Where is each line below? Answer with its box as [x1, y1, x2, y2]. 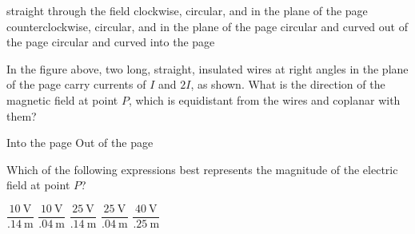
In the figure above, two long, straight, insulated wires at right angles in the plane [6, 60, 409, 77]
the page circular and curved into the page [6, 34, 215, 50]
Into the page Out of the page [6, 134, 154, 151]
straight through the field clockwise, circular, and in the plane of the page [6, 2, 368, 18]
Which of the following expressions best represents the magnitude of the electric [6, 161, 398, 177]
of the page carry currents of [6, 76, 146, 93]
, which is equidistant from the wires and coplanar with [128, 91, 401, 108]
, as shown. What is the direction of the [190, 76, 385, 93]
